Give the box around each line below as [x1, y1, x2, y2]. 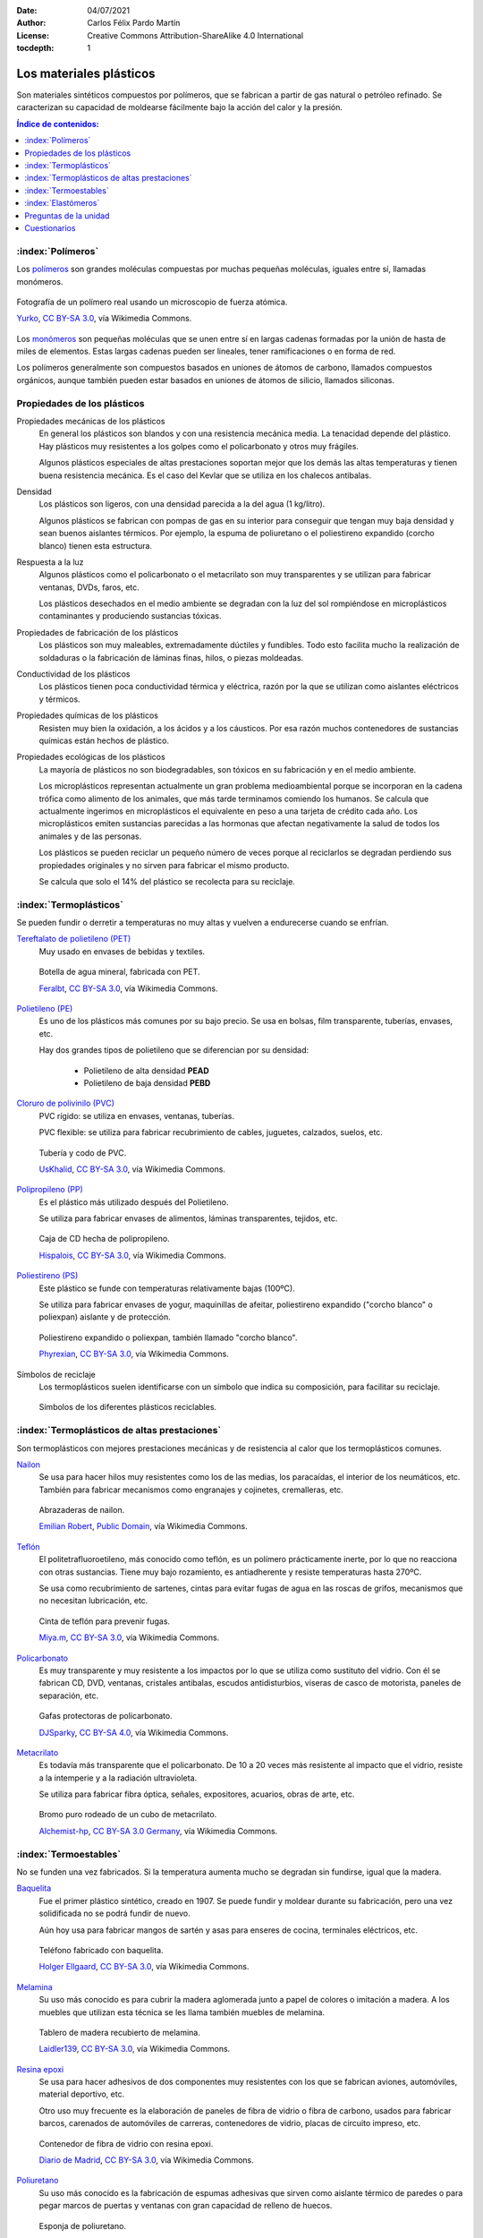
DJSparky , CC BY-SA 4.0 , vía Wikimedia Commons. [38, 1727, 229, 1738]
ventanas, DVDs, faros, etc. [38, 582, 140, 593]
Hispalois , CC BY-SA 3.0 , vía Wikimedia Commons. [38, 1250, 227, 1260]
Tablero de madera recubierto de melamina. [38, 2027, 201, 2037]
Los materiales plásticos [16, 65, 156, 81]
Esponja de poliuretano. [38, 2220, 127, 2231]
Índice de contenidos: [16, 118, 99, 129]
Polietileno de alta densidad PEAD [83, 1065, 209, 1076]
